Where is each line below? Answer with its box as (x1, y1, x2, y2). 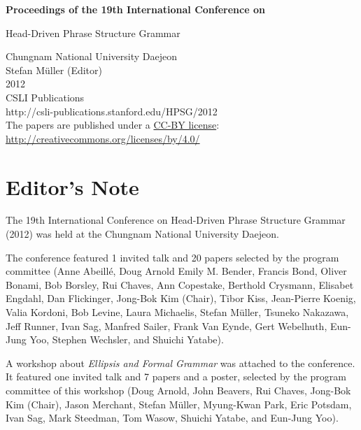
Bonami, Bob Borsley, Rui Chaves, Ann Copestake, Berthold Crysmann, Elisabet (6, 277, 354, 292)
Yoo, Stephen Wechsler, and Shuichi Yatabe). (29, 332, 224, 347)
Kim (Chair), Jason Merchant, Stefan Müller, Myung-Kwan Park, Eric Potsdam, (6, 396, 352, 411)
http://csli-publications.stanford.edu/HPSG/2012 (6, 103, 218, 118)
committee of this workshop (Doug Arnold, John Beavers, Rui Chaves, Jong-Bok (6, 383, 351, 397)
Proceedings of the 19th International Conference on (6, 2, 265, 16)
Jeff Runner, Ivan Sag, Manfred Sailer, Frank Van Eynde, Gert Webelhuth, (6, 318, 327, 333)
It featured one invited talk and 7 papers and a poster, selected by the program (6, 369, 346, 384)
